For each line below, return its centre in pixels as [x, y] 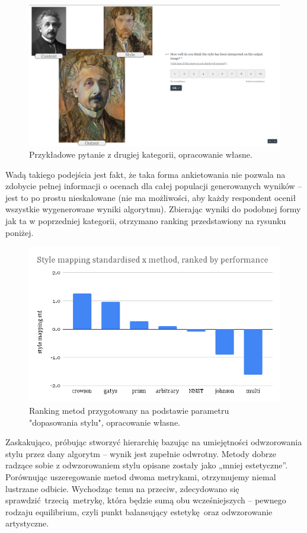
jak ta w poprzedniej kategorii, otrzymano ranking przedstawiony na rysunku [146, 221]
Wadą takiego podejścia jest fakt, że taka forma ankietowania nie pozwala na [145, 174]
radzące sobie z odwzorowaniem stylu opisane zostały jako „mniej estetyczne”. [147, 465]
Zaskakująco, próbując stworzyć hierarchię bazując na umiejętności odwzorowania [154, 442]
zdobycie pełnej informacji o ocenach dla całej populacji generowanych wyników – [154, 186]
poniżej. [20, 232]
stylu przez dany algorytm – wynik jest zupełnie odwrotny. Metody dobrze [141, 453]
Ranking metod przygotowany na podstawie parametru [129, 411]
